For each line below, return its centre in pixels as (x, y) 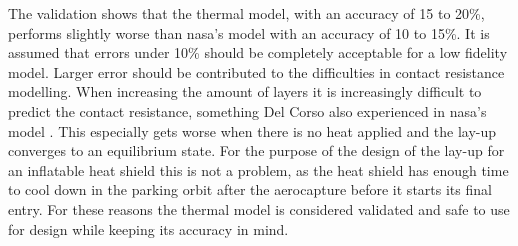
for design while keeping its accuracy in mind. (148, 228)
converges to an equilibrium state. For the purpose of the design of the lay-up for (256, 150)
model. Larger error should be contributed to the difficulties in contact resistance (256, 71)
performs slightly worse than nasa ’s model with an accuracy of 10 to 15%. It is (249, 32)
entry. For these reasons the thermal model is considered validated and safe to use (259, 208)
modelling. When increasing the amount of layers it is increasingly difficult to (245, 91)
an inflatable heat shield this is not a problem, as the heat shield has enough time (258, 169)
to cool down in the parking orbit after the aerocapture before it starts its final (250, 189)
